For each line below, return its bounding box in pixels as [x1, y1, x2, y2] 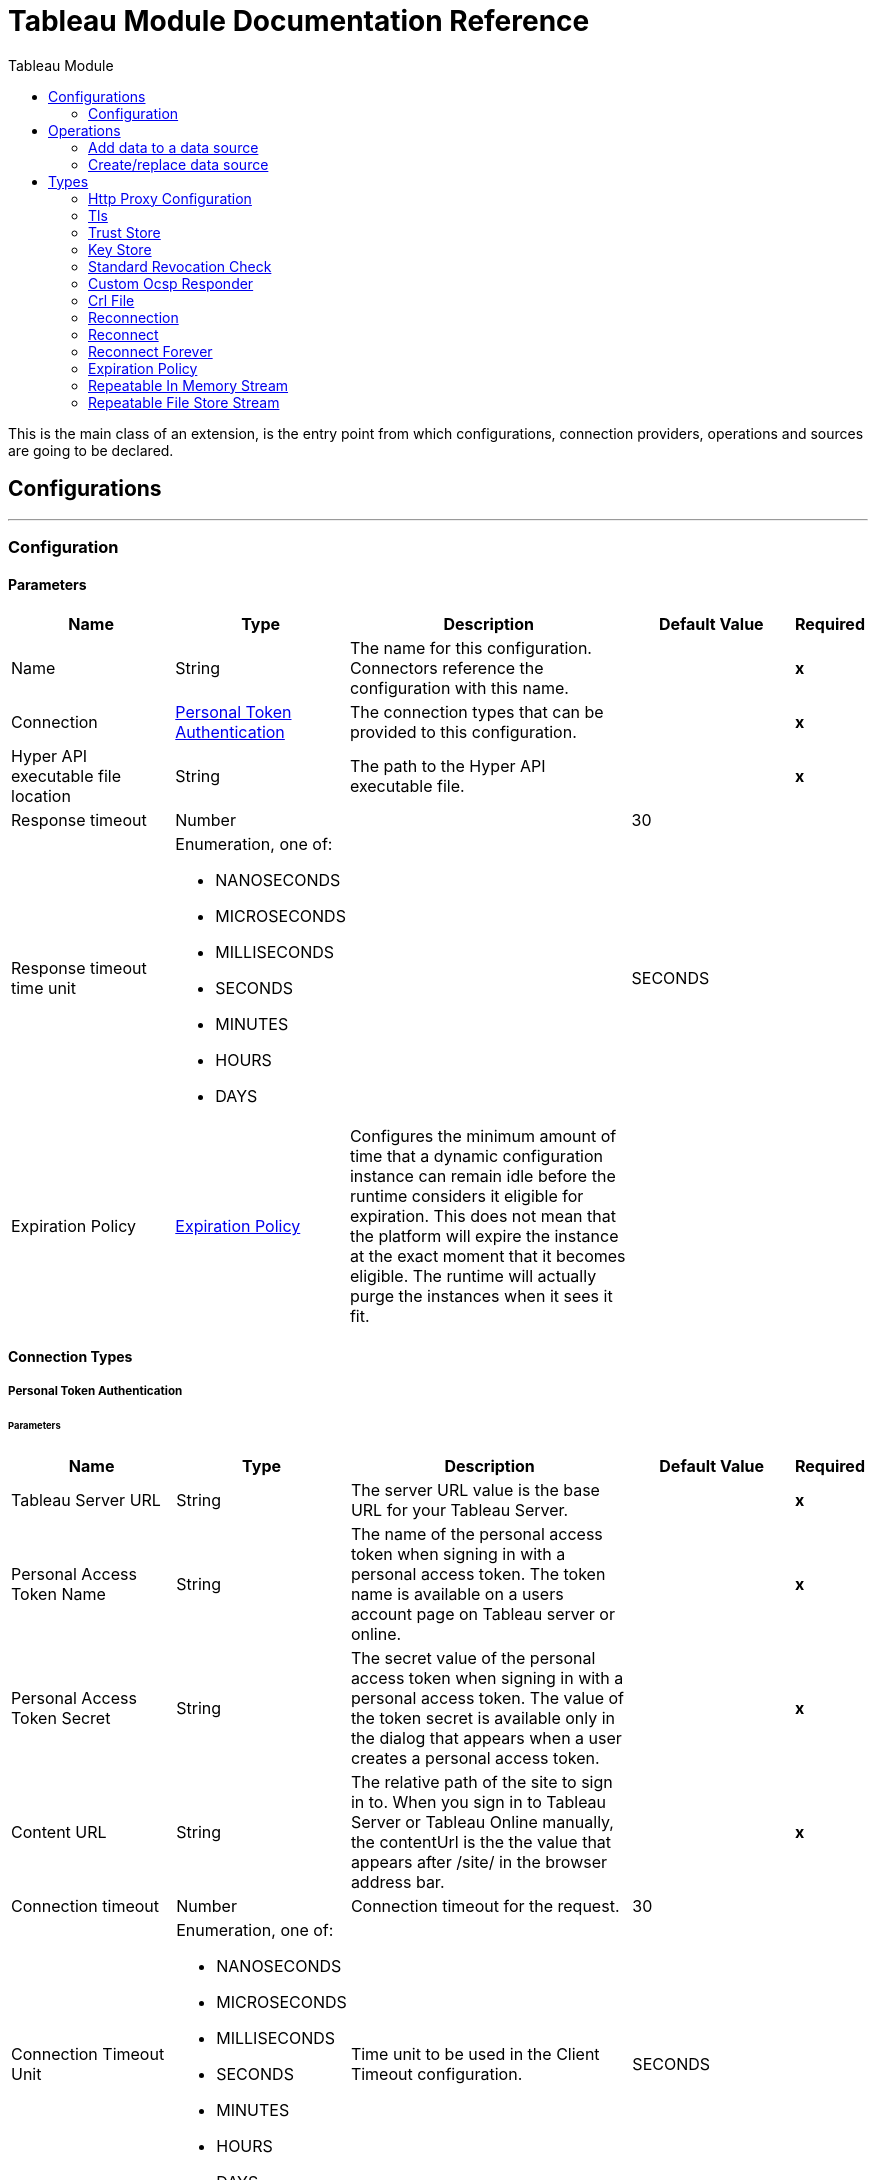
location [11, 786, 71, 807]
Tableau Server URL [11, 1489, 161, 1510]
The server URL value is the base [350, 1479, 600, 1500]
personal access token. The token [350, 1563, 606, 1584]
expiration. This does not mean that [349, 1206, 616, 1227]
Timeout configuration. [350, 2063, 523, 2084]
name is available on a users [350, 1583, 564, 1604]
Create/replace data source [88, 155, 269, 173]
